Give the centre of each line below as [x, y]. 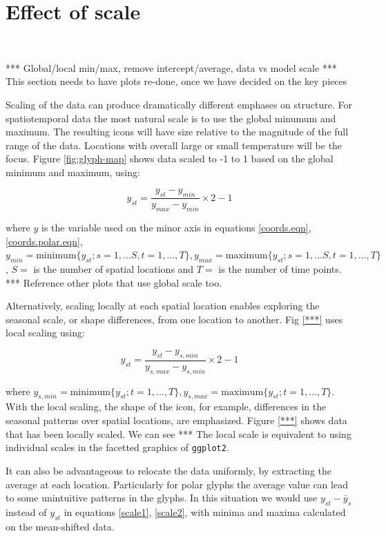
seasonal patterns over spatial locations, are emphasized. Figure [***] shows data [176, 420]
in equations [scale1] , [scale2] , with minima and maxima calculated [205, 511]
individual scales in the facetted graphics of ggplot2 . [117, 447]
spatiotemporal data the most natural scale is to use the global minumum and [171, 118]
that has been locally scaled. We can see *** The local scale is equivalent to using [178, 433]
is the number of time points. [280, 269]
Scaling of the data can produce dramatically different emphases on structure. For [179, 104]
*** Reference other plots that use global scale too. [114, 282]
